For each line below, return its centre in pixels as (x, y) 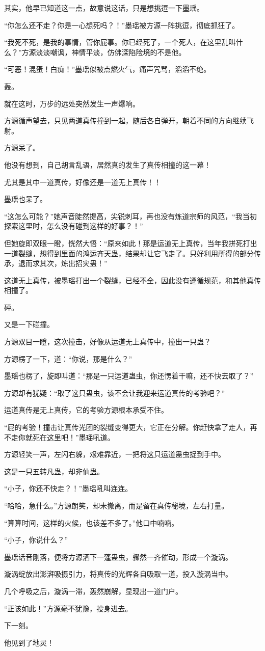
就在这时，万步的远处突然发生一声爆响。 (72, 103)
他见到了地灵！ (29, 642)
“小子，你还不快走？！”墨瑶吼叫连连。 (68, 488)
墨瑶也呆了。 (25, 199)
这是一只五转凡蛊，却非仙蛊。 (54, 471)
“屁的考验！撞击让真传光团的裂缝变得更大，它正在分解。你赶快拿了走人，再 (131, 427)
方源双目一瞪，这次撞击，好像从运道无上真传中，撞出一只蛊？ (108, 342)
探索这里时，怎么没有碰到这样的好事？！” (74, 226)
